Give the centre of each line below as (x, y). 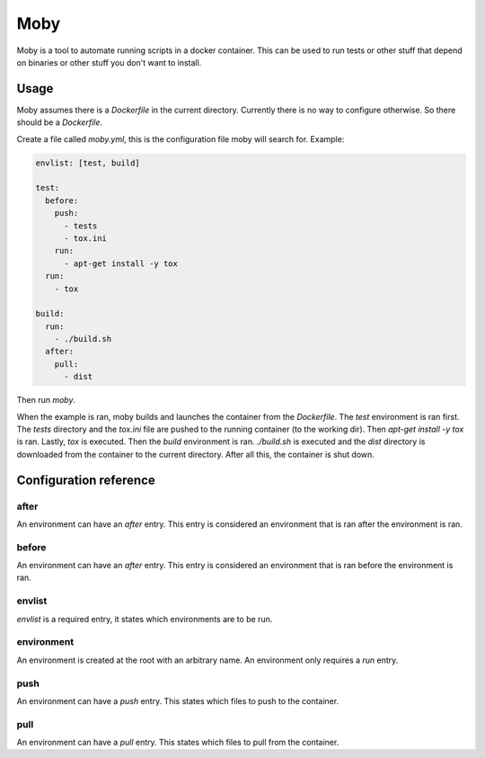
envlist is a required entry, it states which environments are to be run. (145, 619)
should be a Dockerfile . (60, 122)
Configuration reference (86, 480)
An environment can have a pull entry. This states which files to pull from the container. (178, 743)
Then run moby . (46, 400)
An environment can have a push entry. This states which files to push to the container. (178, 700)
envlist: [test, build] (88, 163)
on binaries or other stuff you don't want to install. (109, 62)
